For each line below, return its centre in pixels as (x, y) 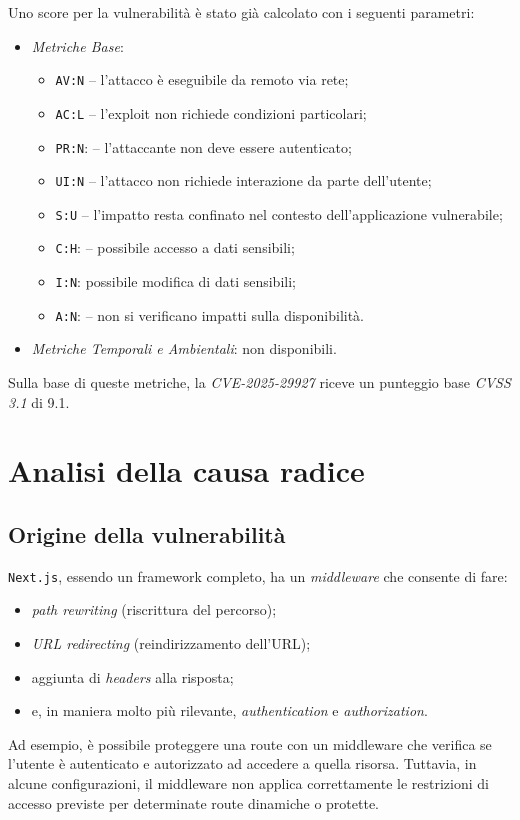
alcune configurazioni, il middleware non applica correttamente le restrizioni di (248, 783)
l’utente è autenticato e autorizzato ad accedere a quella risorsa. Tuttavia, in (242, 763)
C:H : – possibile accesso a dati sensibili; (175, 247)
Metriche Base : (77, 45)
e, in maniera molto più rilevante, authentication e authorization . (229, 710)
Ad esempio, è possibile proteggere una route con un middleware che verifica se (250, 743)
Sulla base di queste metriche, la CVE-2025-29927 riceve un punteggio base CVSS (259, 382)
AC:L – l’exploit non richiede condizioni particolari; (211, 112)
